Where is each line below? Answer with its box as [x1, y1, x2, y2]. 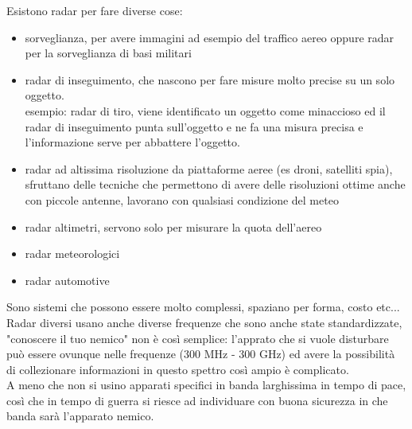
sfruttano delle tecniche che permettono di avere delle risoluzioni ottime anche [25, 176, 406, 193]
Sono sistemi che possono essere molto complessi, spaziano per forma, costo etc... [6, 298, 400, 315]
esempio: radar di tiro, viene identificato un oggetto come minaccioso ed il [25, 102, 386, 119]
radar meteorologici [25, 245, 120, 262]
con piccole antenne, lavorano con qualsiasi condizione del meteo [25, 191, 339, 208]
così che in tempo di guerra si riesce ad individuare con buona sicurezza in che [6, 392, 388, 408]
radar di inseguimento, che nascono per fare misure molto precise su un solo [25, 71, 395, 88]
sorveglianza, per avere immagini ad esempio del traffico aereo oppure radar [25, 29, 395, 45]
